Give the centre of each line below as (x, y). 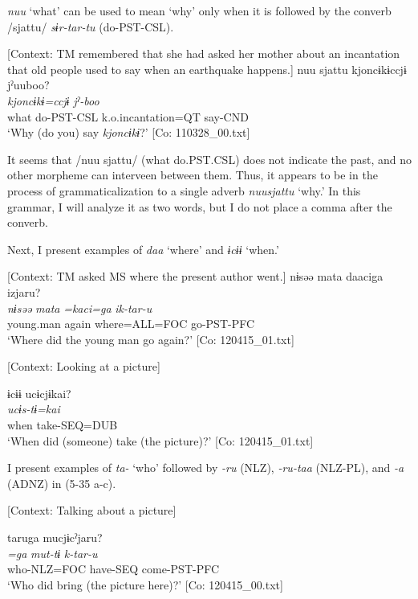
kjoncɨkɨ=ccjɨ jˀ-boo (53, 100)
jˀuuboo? (28, 85)
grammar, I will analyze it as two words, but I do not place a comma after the (200, 206)
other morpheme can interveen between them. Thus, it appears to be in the (193, 175)
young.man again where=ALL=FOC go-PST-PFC (131, 324)
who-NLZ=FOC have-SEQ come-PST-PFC (114, 569)
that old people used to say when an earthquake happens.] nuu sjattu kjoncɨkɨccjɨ (207, 69)
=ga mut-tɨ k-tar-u (53, 553)
